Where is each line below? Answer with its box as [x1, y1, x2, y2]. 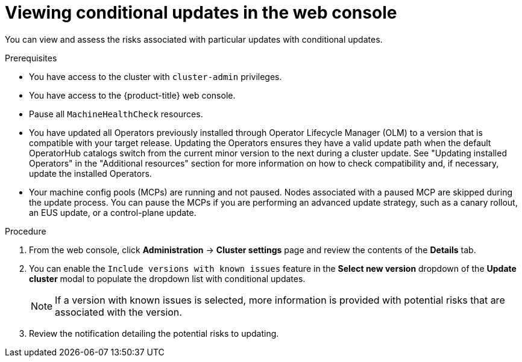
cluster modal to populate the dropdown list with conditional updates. [29, 273, 306, 284]
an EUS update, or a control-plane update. [29, 207, 197, 218]
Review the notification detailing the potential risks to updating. [29, 328, 279, 339]
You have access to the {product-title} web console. [29, 90, 236, 100]
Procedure [5, 225, 46, 236]
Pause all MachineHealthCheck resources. [29, 108, 203, 119]
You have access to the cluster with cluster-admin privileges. [29, 71, 282, 82]
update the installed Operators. [29, 168, 152, 179]
